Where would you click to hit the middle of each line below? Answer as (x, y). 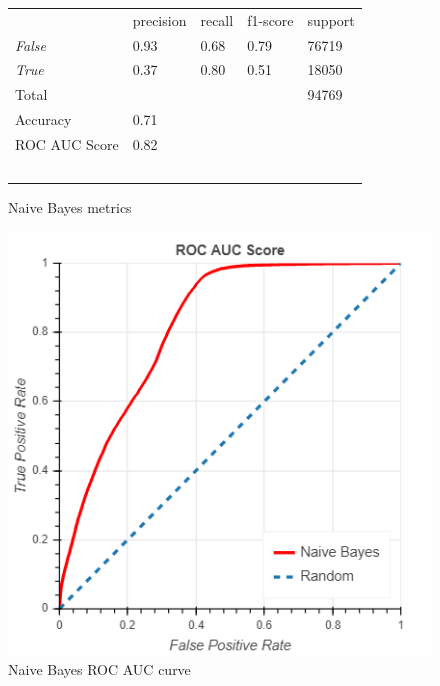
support (331, 19)
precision (159, 19)
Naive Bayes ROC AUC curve (99, 669)
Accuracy (43, 119)
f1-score (270, 19)
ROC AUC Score (67, 143)
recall (217, 19)
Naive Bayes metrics (70, 206)
